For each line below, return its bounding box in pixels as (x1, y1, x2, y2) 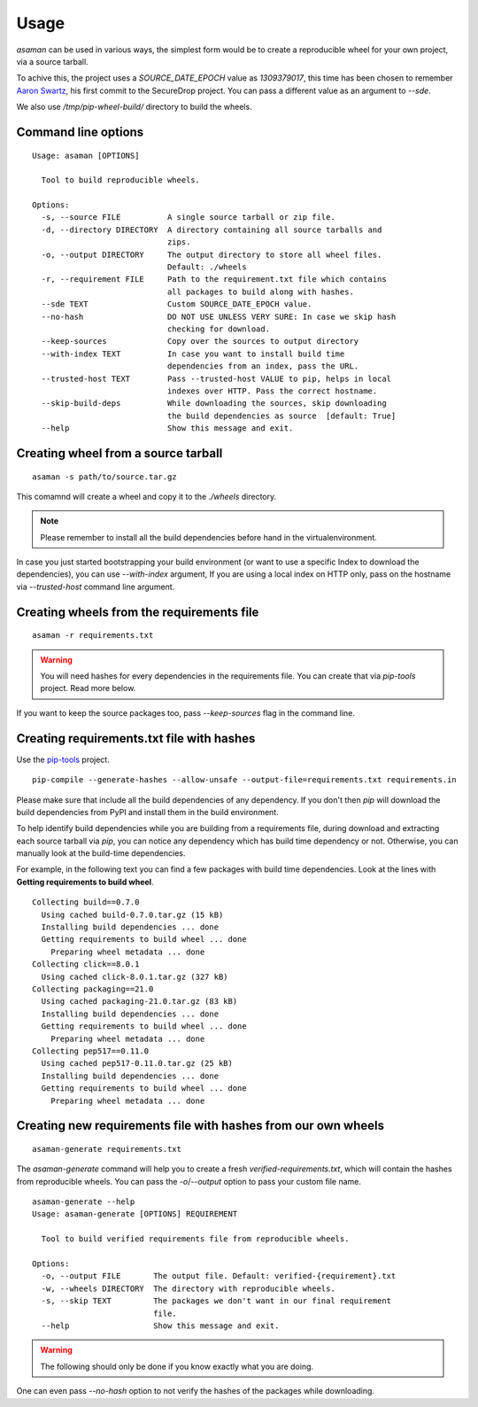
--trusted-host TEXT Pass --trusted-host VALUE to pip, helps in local (41, 373, 392, 384)
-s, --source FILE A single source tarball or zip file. (41, 213, 335, 222)
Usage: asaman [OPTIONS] (32, 151, 140, 160)
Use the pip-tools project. (16, 754, 110, 765)
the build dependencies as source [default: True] (166, 410, 397, 421)
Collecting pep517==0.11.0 (32, 1046, 150, 1056)
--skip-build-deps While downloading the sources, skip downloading (41, 399, 387, 408)
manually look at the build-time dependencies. (16, 848, 186, 859)
